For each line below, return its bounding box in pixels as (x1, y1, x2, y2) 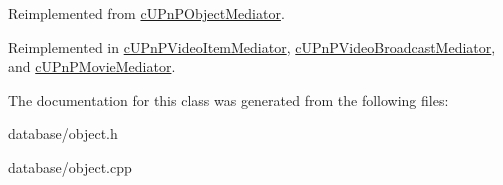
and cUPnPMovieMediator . (8, 56, 176, 77)
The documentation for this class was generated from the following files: (8, 89, 449, 110)
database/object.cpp (8, 156, 132, 177)
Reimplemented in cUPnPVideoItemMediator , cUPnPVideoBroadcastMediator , (8, 36, 496, 57)
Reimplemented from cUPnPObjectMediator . (8, 3, 285, 23)
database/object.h (8, 123, 118, 144)
